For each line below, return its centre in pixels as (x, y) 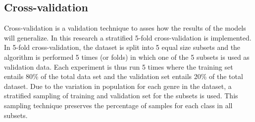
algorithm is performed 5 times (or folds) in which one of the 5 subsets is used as (127, 57)
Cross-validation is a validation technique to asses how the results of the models (125, 28)
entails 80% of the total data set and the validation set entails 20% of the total (124, 76)
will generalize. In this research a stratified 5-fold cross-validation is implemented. (128, 37)
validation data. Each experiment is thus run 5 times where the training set (119, 66)
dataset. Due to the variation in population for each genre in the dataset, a (118, 86)
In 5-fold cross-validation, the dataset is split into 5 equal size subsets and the (122, 47)
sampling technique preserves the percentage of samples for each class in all (118, 105)
